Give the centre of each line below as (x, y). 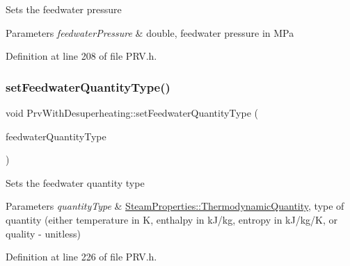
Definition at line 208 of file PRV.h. (81, 56)
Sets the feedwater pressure (64, 9)
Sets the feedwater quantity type (75, 182)
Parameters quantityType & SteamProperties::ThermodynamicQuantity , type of (175, 206)
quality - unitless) (43, 233)
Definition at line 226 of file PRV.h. (81, 257)
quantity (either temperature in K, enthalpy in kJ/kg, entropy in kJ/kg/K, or (172, 219)
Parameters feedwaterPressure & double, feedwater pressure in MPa (150, 32)
